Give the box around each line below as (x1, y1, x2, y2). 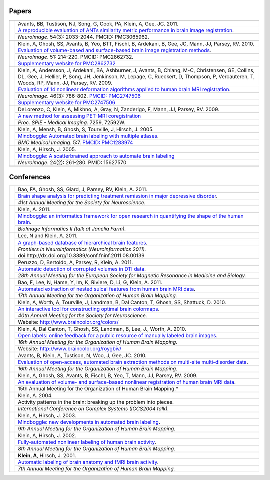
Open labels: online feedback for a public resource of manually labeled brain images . (18, 332, 218, 339)
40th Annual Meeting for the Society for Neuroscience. (18, 312, 147, 319)
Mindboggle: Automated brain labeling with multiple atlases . (18, 132, 159, 139)
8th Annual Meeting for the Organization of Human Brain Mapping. (18, 445, 176, 452)
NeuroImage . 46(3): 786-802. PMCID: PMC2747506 (18, 92, 141, 99)
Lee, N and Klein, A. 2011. (18, 232, 78, 239)
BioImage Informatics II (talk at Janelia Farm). (18, 225, 126, 232)
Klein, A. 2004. (18, 392, 53, 399)
